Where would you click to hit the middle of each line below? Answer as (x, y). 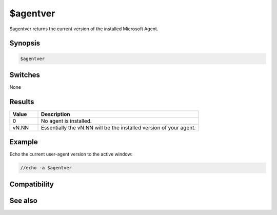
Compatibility (32, 184)
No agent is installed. (66, 121)
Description (56, 114)
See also (24, 200)
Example (24, 142)
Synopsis (25, 43)
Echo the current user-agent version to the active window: (71, 154)
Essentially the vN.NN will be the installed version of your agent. (118, 127)
